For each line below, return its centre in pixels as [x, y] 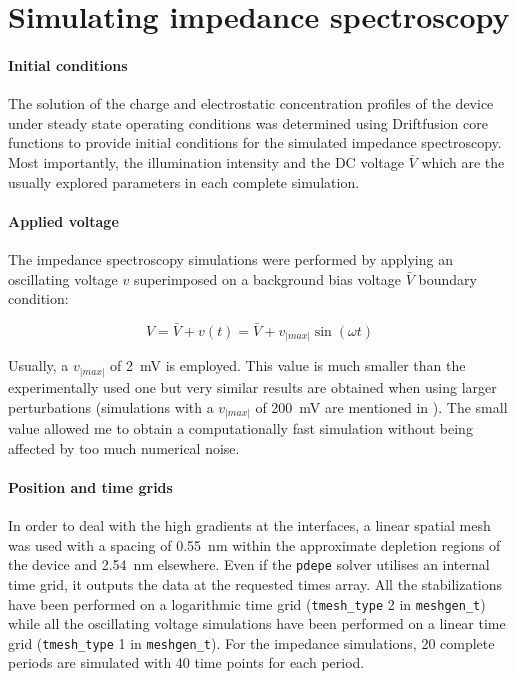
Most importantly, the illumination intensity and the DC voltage [206, 161]
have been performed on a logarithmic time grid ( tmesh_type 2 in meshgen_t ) [247, 603]
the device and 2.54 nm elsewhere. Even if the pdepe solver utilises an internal [249, 564]
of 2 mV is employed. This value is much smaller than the [288, 365]
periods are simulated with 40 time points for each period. [186, 662]
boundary [447, 278]
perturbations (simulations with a [111, 406]
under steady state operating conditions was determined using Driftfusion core [248, 122]
